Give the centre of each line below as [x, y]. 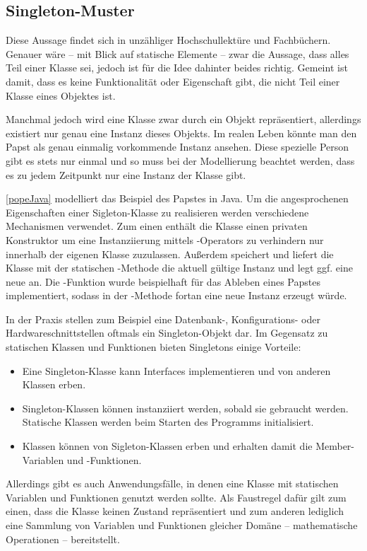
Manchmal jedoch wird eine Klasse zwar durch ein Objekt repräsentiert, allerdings [183, 119]
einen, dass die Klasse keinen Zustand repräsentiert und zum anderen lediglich [175, 511]
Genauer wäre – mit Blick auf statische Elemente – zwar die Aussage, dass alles [178, 53]
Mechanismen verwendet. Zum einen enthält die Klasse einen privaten [157, 226]
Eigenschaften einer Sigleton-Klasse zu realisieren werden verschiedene [157, 212]
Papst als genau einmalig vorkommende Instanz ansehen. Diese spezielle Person [178, 147]
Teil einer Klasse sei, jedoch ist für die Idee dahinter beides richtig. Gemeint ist [177, 68]
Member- [335, 446]
